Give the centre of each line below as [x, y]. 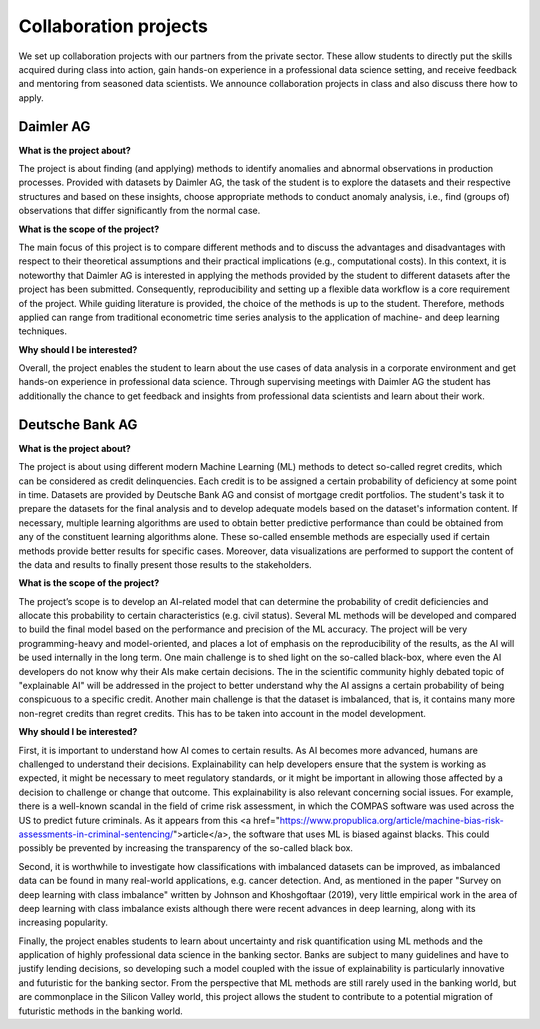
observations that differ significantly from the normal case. [139, 211]
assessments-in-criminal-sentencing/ [96, 834]
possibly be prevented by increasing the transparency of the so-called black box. [186, 848]
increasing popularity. [63, 922]
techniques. [42, 331]
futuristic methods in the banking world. [101, 1011]
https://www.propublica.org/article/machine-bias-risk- [391, 820]
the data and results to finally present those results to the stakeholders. [165, 564]
